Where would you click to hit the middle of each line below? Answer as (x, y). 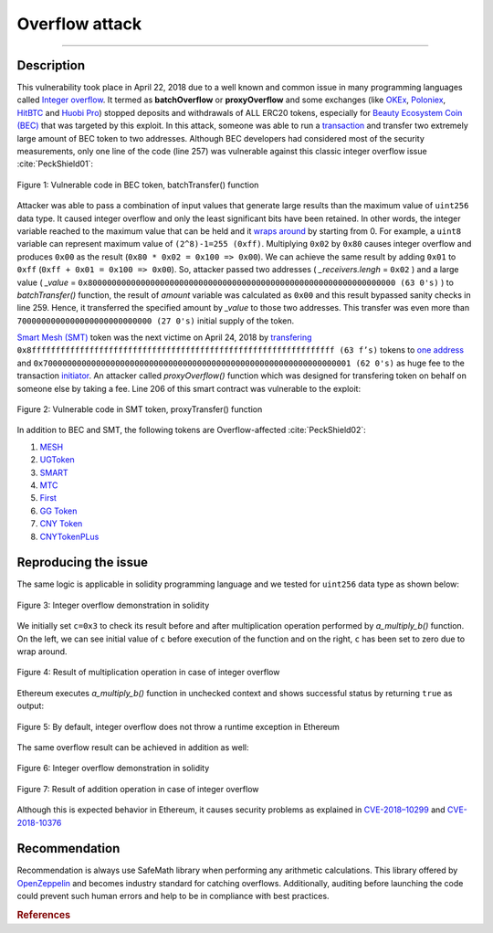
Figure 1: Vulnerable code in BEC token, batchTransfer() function (138, 185)
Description (51, 65)
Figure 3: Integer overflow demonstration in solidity (113, 605)
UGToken (57, 460)
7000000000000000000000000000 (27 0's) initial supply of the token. (156, 321)
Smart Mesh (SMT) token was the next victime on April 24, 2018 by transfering (164, 337)
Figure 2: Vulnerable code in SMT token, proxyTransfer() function (140, 409)
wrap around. (42, 652)
